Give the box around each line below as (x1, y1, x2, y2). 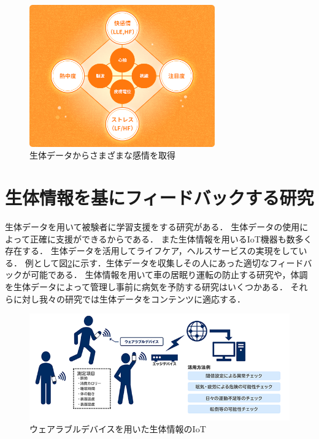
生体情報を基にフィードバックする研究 (5, 185, 314, 210)
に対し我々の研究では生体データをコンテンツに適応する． (13, 292, 245, 305)
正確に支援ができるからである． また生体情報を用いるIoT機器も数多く (29, 232, 312, 245)
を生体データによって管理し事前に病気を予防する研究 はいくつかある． (5, 280, 288, 293)
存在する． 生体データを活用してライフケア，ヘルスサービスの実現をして (5, 244, 299, 257)
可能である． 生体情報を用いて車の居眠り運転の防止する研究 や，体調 (30, 268, 308, 281)
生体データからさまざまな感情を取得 (29, 149, 175, 162)
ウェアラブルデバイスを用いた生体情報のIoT (29, 422, 206, 435)
